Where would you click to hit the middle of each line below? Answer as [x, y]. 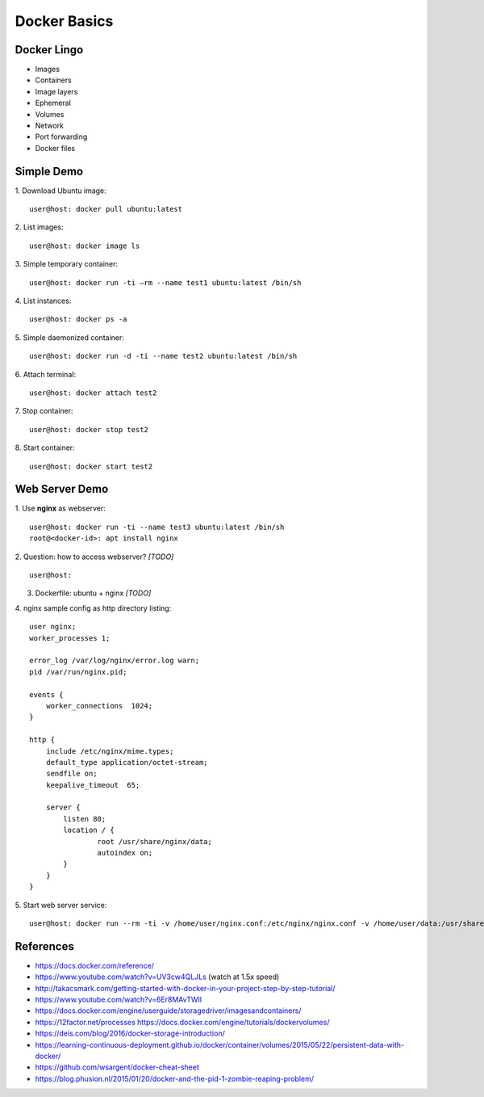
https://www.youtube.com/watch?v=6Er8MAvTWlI [119, 1000]
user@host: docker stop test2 [89, 429]
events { [46, 694]
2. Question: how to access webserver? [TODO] [94, 557]
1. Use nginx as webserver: [60, 508]
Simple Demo [49, 171]
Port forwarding [61, 137]
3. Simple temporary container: [67, 264]
